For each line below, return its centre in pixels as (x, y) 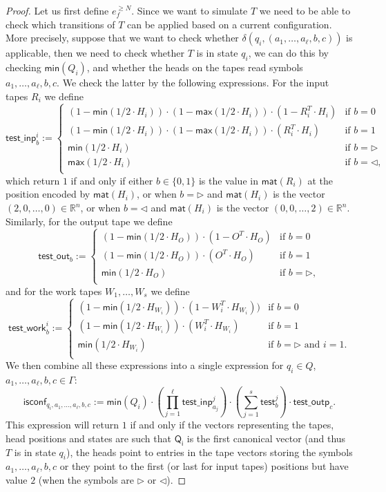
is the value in (228, 180)
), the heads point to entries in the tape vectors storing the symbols (209, 452)
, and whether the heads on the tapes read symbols (195, 67)
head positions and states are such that (88, 438)
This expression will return (62, 425)
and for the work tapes (54, 291)
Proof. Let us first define (57, 10)
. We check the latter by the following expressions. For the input (193, 82)
